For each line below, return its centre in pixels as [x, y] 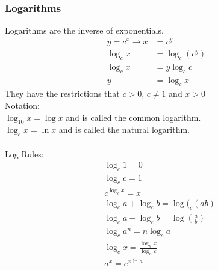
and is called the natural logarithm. [124, 129]
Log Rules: [24, 154]
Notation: [22, 105]
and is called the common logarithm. [133, 117]
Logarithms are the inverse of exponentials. [84, 30]
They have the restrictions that [62, 93]
